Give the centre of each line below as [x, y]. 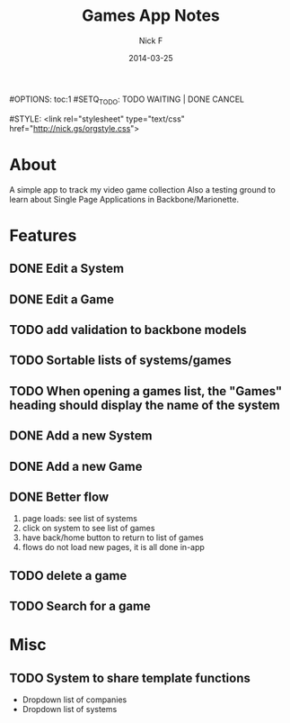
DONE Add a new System [81, 436]
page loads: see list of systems [79, 519]
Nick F [151, 41]
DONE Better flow [59, 497]
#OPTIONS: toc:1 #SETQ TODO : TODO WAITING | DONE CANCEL [127, 100]
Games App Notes [151, 16]
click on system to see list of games [88, 529]
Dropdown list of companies [75, 700]
